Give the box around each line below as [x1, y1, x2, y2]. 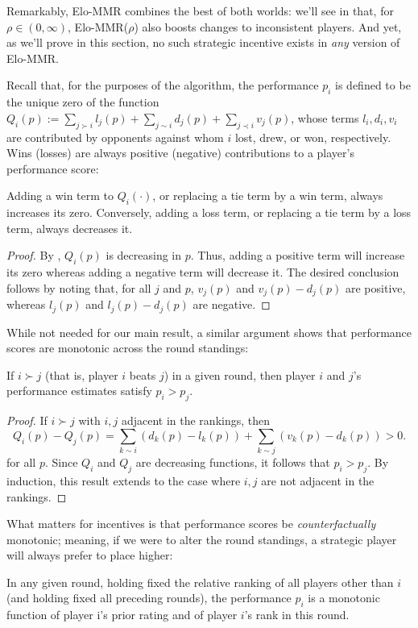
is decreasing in [106, 247, 182, 264]
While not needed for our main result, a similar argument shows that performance [6, 323, 412, 340]
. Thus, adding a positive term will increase [190, 247, 405, 264]
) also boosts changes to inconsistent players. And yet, [134, 18, 402, 35]
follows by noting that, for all [6, 279, 151, 296]
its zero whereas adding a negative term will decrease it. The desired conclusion [6, 264, 399, 281]
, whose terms [291, 109, 359, 126]
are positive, [345, 279, 406, 296]
